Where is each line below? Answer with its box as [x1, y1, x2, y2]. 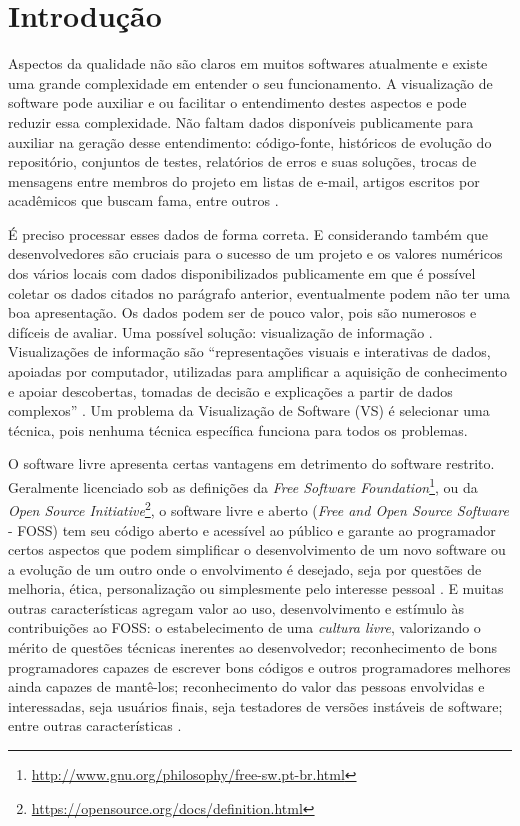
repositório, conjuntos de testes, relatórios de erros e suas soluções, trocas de [8, 151, 477, 172]
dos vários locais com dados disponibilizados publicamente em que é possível [8, 263, 476, 284]
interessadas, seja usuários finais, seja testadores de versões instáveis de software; [8, 695, 503, 716]
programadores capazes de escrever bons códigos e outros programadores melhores [8, 656, 511, 677]
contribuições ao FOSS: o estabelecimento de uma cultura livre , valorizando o [8, 617, 481, 638]
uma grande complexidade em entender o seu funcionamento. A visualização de [8, 72, 493, 93]
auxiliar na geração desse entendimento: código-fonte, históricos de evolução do [8, 131, 492, 152]
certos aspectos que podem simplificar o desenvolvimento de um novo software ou [8, 539, 506, 560]
